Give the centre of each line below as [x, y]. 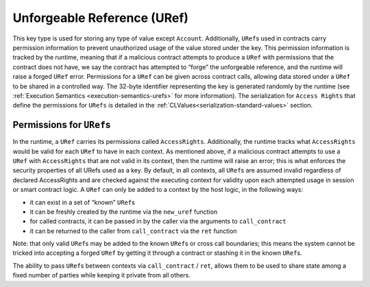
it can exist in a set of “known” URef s [82, 202]
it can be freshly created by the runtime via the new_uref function [124, 212]
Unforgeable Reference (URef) [100, 18]
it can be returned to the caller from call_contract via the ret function [134, 231]
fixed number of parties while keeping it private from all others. [102, 275]
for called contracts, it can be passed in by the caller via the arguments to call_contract [158, 221]
